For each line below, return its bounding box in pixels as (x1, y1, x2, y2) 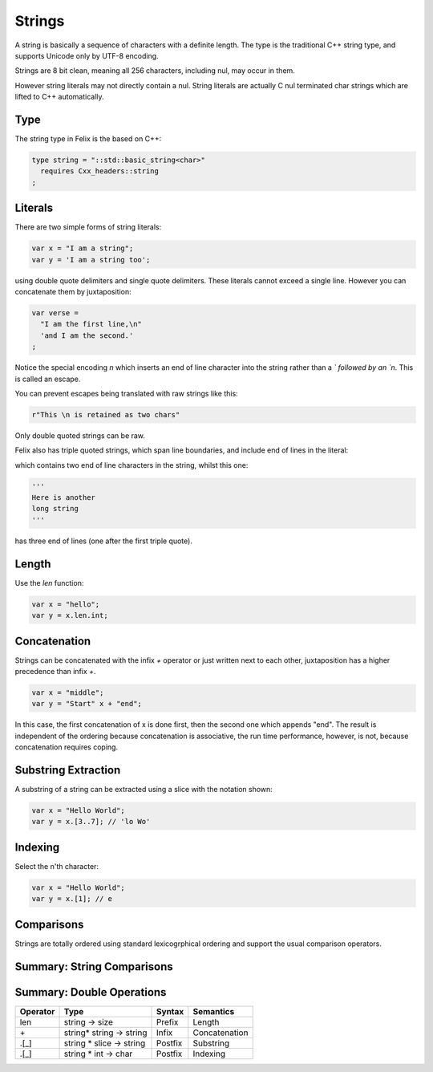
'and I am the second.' (40, 331, 134, 340)
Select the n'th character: (14, 861, 99, 871)
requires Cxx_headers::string (40, 167, 160, 176)
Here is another (31, 493, 96, 502)
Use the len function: (14, 578, 84, 587)
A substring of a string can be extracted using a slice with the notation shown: (14, 785, 273, 794)
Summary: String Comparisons (14, 960, 173, 973)
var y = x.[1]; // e (31, 895, 112, 903)
